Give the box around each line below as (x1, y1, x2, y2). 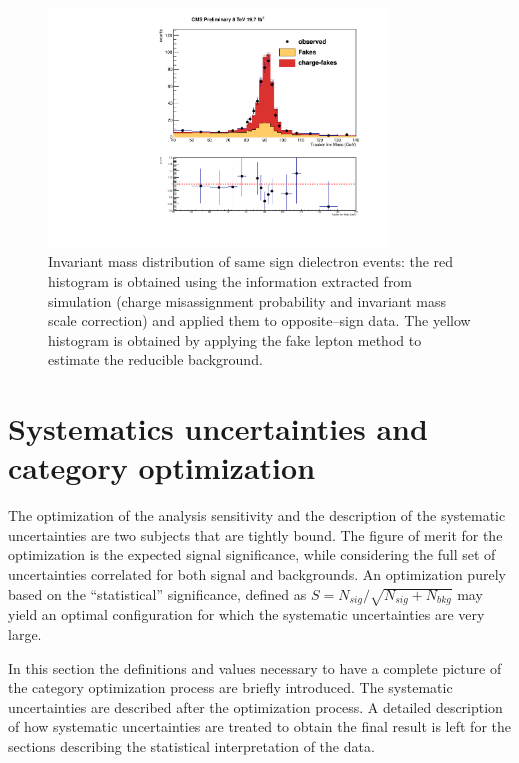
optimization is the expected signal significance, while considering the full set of (8, 544, 496, 565)
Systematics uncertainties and (8, 408, 428, 449)
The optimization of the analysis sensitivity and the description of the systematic (8, 505, 506, 526)
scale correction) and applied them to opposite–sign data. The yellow (48, 310, 471, 331)
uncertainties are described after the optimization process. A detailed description (8, 696, 503, 717)
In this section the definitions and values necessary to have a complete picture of (8, 657, 502, 678)
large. (8, 623, 42, 644)
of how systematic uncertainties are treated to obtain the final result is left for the (8, 716, 512, 737)
